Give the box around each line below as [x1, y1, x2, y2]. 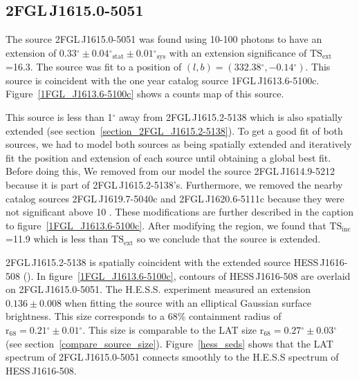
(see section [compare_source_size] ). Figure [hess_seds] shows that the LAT [6, 336, 333, 350]
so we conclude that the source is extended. [136, 231, 321, 246]
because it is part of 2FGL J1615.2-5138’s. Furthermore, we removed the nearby [6, 178, 343, 191]
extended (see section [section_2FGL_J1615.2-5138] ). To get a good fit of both [6, 123, 343, 137]
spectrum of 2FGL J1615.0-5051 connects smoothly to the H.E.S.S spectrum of [6, 350, 339, 364]
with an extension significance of [169, 45, 307, 59]
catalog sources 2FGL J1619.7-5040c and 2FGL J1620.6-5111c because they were [6, 191, 344, 205]
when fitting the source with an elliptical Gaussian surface [64, 295, 311, 310]
